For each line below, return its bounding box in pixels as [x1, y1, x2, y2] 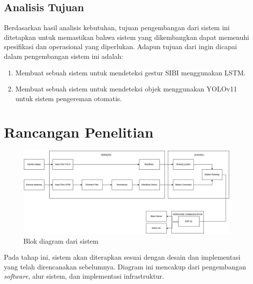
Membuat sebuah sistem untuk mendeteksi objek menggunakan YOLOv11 [15, 84, 237, 94]
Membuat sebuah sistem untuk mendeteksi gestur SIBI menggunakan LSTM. [15, 67, 246, 77]
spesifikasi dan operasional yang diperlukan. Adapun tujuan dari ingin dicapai [4, 41, 237, 52]
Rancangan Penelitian [4, 122, 154, 142]
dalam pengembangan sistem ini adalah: [4, 51, 124, 61]
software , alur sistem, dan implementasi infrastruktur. [4, 271, 164, 281]
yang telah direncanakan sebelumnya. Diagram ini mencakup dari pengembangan [4, 261, 246, 271]
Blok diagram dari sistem [23, 235, 99, 246]
